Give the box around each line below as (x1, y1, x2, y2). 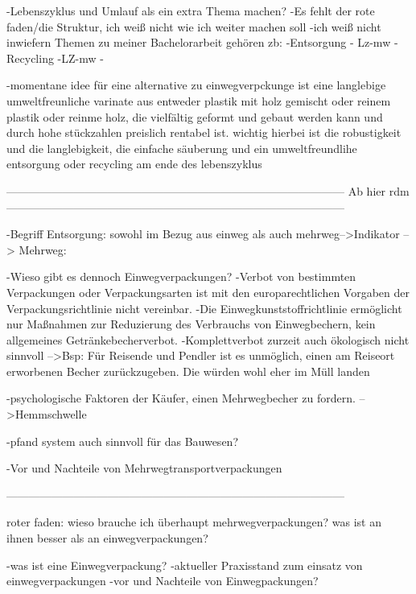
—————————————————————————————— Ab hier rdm (6, 182, 410, 199)
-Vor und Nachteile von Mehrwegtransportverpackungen (6, 460, 282, 476)
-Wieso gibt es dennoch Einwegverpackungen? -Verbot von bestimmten (6, 268, 356, 285)
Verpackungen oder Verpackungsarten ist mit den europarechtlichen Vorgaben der (6, 283, 410, 300)
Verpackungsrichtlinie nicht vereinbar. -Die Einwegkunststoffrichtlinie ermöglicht (6, 299, 402, 316)
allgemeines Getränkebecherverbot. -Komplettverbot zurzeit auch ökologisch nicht (6, 331, 410, 348)
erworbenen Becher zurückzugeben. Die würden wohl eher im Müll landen (6, 362, 370, 379)
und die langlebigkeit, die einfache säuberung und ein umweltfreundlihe (6, 139, 357, 156)
